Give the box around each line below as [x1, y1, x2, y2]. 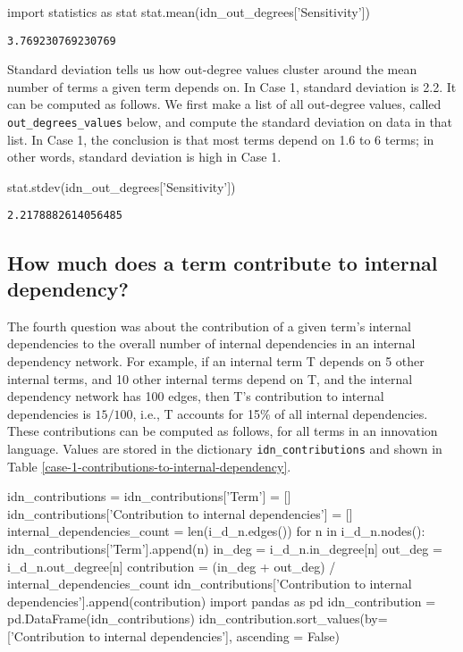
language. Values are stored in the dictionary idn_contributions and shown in [7, 439, 442, 457]
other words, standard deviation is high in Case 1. [7, 147, 282, 166]
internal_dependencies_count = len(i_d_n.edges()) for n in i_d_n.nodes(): [7, 522, 425, 540]
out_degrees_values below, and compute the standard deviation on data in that [7, 113, 453, 131]
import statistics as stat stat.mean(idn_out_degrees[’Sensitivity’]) [7, 3, 370, 21]
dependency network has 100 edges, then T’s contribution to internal [7, 387, 384, 405]
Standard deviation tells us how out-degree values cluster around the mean [7, 60, 417, 79]
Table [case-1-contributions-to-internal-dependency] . [7, 456, 291, 475]
